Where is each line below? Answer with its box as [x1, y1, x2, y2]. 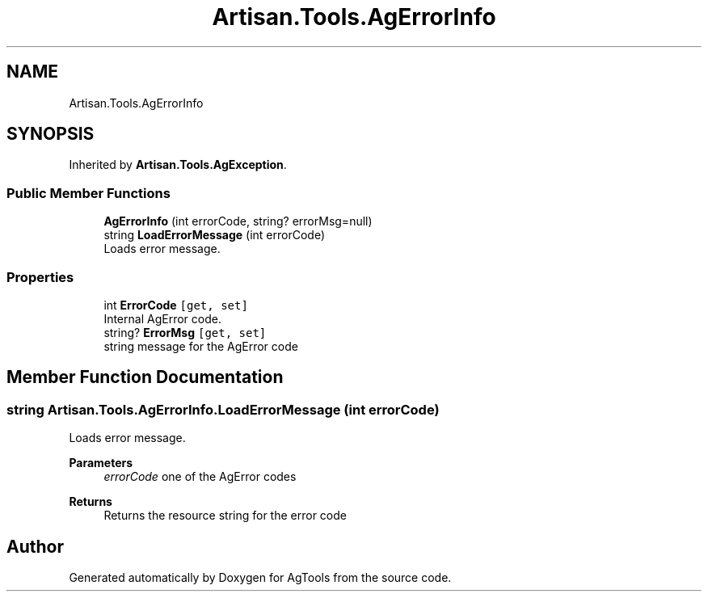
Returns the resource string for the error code [103, 508, 347, 523]
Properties [6, 268, 74, 285]
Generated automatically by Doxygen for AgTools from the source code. [69, 571, 452, 584]
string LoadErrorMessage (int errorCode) [103, 228, 325, 242]
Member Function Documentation [6, 367, 284, 388]
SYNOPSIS [6, 124, 95, 145]
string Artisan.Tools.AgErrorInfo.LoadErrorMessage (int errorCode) [6, 401, 440, 418]
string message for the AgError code [103, 339, 298, 353]
